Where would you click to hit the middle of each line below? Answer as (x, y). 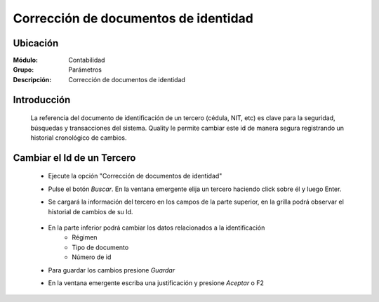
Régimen (85, 237)
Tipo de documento (100, 247)
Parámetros (85, 70)
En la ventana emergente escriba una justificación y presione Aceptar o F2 (156, 283)
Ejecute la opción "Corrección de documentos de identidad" (135, 176)
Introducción (42, 99)
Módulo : (26, 60)
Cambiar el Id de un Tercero (74, 158)
